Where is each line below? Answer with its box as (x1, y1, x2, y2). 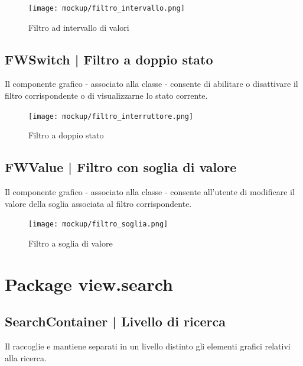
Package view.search (5, 271, 173, 296)
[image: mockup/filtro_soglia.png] (28, 220, 168, 229)
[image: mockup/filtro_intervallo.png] (28, 4, 185, 12)
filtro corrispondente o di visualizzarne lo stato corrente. (5, 89, 208, 102)
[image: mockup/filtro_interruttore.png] (28, 112, 194, 121)
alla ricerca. (5, 351, 47, 364)
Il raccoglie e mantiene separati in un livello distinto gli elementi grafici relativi (5, 340, 291, 352)
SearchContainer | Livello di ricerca (5, 312, 226, 331)
